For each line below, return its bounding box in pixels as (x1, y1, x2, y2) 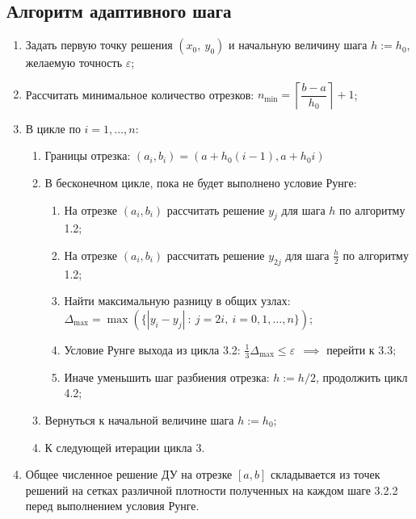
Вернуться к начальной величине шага (44, 411, 234, 428)
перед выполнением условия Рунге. (25, 497, 200, 514)
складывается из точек (270, 466, 380, 483)
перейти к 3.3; (326, 341, 397, 358)
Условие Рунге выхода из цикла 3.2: (64, 341, 241, 358)
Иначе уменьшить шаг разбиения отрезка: (64, 368, 270, 385)
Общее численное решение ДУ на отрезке (25, 466, 233, 483)
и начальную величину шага (229, 36, 368, 53)
